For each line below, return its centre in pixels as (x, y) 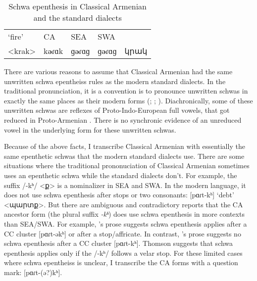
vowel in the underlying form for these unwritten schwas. (90, 129)
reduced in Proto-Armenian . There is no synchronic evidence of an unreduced (123, 119)
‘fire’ (16, 36)
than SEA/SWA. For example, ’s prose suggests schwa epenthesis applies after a (126, 223)
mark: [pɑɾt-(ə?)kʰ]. (33, 272)
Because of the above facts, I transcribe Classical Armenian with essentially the (125, 146)
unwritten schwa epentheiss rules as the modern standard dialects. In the (115, 81)
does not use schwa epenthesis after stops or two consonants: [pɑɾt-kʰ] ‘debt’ (119, 195)
